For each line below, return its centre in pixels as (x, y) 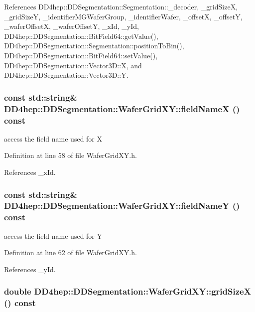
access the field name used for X (53, 138)
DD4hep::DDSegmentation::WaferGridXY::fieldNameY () (122, 206)
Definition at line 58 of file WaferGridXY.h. (70, 155)
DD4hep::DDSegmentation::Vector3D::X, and (73, 65)
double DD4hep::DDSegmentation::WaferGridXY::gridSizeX (127, 291)
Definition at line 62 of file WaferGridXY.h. (70, 252)
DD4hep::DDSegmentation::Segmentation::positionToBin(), (94, 46)
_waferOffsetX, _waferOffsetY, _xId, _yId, (71, 26)
